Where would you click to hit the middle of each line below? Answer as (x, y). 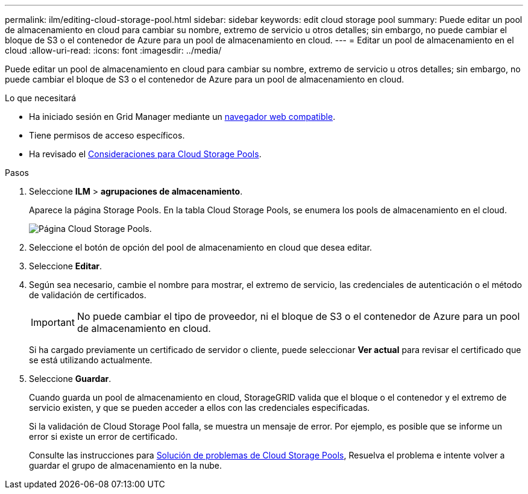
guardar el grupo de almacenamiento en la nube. (126, 465)
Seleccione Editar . (66, 266)
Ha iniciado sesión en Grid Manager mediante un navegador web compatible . (182, 117)
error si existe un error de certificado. (103, 436)
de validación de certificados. (88, 295)
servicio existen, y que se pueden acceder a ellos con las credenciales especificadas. (200, 408)
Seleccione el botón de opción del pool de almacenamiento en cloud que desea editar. (201, 247)
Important (53, 322)
